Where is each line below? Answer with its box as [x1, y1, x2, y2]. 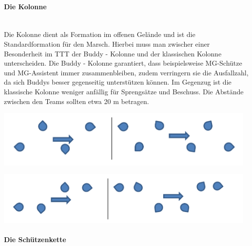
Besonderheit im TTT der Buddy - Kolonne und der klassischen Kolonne [4, 48, 222, 58]
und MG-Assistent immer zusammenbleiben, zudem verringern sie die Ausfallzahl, [4, 67, 249, 77]
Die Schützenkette [4, 234, 66, 244]
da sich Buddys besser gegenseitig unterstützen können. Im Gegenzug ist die [4, 77, 232, 87]
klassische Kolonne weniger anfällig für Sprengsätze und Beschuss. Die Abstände [4, 86, 244, 96]
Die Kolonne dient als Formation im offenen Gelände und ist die [4, 29, 195, 39]
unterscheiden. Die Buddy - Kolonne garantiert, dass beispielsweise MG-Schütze [4, 58, 242, 68]
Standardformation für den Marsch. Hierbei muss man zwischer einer [4, 38, 210, 49]
